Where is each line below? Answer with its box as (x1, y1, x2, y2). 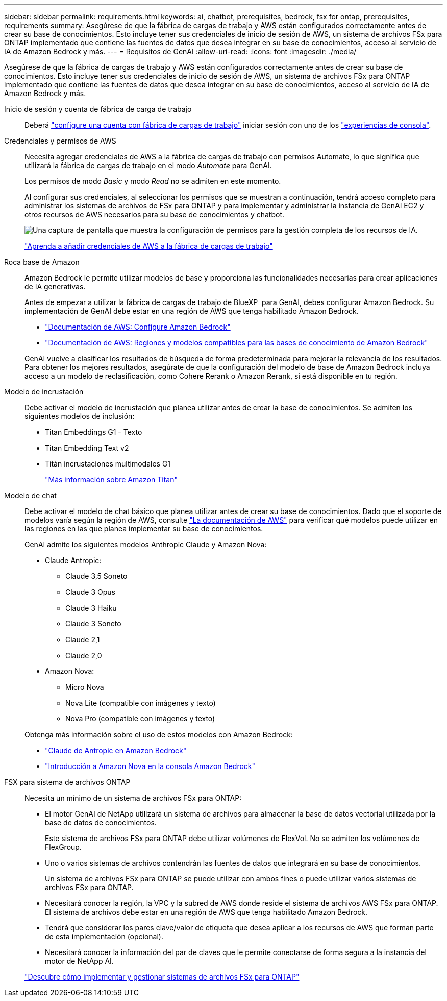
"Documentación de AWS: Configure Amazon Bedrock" (45, 322, 231, 331)
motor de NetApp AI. (45, 957, 114, 965)
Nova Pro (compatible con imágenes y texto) (65, 714, 215, 723)
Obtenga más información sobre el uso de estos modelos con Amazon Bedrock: (24, 730, 293, 739)
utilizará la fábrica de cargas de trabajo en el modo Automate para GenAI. (24, 161, 272, 170)
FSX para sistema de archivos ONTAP (4, 778, 131, 786)
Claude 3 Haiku (65, 603, 117, 612)
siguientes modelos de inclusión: (24, 412, 135, 421)
